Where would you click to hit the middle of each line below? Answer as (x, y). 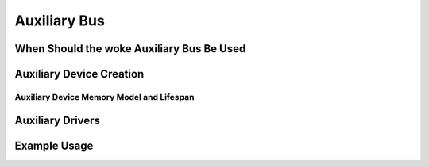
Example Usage (54, 145)
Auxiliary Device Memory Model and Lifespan (104, 97)
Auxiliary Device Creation (79, 74)
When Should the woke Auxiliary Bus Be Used (130, 49)
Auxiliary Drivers (58, 120)
